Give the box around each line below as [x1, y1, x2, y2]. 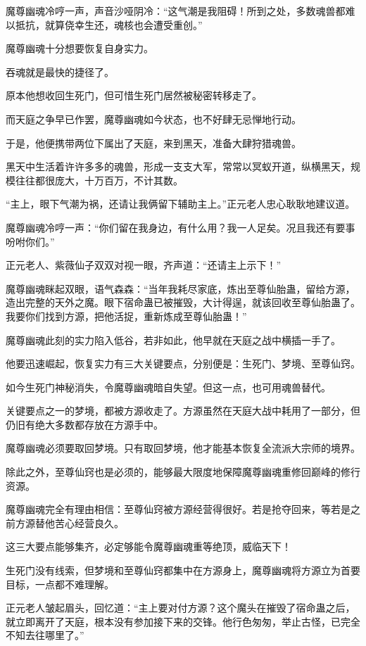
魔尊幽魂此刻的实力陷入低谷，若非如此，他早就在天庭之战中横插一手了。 [6, 332, 341, 347]
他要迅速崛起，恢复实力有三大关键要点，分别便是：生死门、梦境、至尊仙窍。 [6, 356, 360, 371]
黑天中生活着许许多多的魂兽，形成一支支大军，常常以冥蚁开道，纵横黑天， [6, 159, 351, 174]
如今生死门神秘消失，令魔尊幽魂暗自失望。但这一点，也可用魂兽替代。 [6, 379, 331, 394]
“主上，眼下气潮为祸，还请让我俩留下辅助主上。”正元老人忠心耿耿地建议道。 [6, 196, 355, 211]
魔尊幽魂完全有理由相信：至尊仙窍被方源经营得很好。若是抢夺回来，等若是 [6, 502, 351, 517]
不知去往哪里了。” [6, 628, 84, 642]
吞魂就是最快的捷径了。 [6, 64, 114, 79]
